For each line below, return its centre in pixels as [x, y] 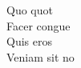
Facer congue [38, 25]
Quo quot [30, 10]
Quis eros [29, 41]
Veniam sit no [40, 56]
